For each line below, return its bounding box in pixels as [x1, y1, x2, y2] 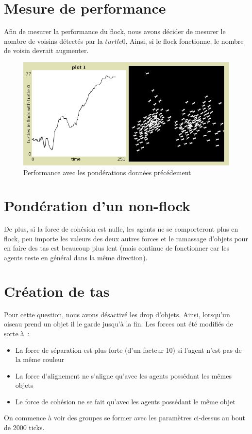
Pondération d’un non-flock [4, 196, 191, 216]
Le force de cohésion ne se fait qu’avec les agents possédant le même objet [15, 396, 235, 406]
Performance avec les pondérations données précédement [23, 167, 191, 177]
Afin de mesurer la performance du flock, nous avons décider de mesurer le [4, 26, 226, 36]
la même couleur [15, 354, 65, 364]
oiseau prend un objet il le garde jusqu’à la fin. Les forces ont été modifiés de [4, 319, 233, 329]
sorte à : [4, 328, 30, 338]
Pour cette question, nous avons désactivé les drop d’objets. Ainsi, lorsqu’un [4, 309, 230, 319]
